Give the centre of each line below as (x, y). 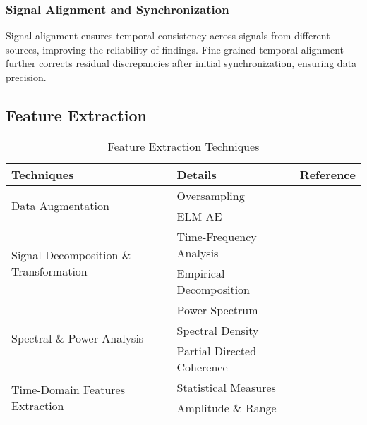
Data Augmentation (60, 206)
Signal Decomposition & (71, 254)
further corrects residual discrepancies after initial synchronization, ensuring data (181, 63)
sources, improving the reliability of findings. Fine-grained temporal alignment (175, 49)
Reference (327, 174)
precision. (26, 77)
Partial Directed (217, 350)
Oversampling (211, 195)
